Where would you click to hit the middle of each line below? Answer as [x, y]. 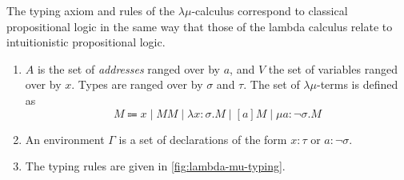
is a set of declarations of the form [203, 139]
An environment [65, 139]
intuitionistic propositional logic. [86, 42]
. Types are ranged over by [137, 84]
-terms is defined [357, 84]
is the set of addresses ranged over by [129, 68]
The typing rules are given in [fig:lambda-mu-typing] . [155, 166]
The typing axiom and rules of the [91, 10]
